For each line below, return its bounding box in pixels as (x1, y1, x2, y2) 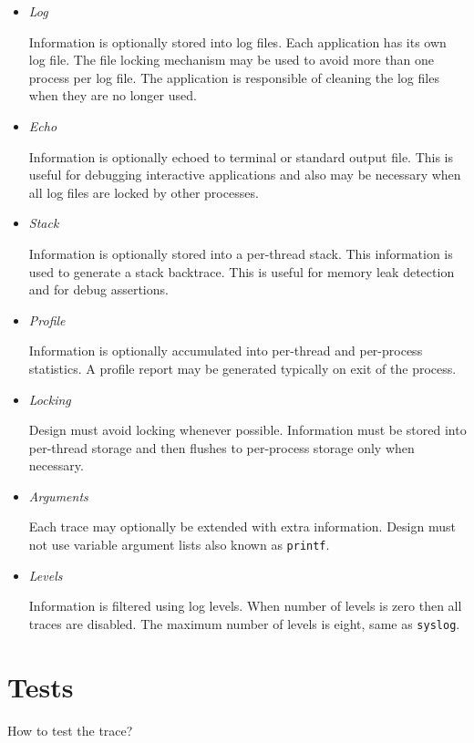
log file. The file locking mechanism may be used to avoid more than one (28, 50, 435, 69)
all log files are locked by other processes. (28, 182, 259, 201)
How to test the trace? (7, 720, 133, 739)
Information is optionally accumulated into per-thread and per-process (28, 341, 423, 360)
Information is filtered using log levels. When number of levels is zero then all (28, 596, 462, 615)
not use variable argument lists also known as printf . (28, 535, 330, 554)
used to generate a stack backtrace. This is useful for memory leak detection (28, 262, 455, 281)
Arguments (28, 486, 88, 505)
